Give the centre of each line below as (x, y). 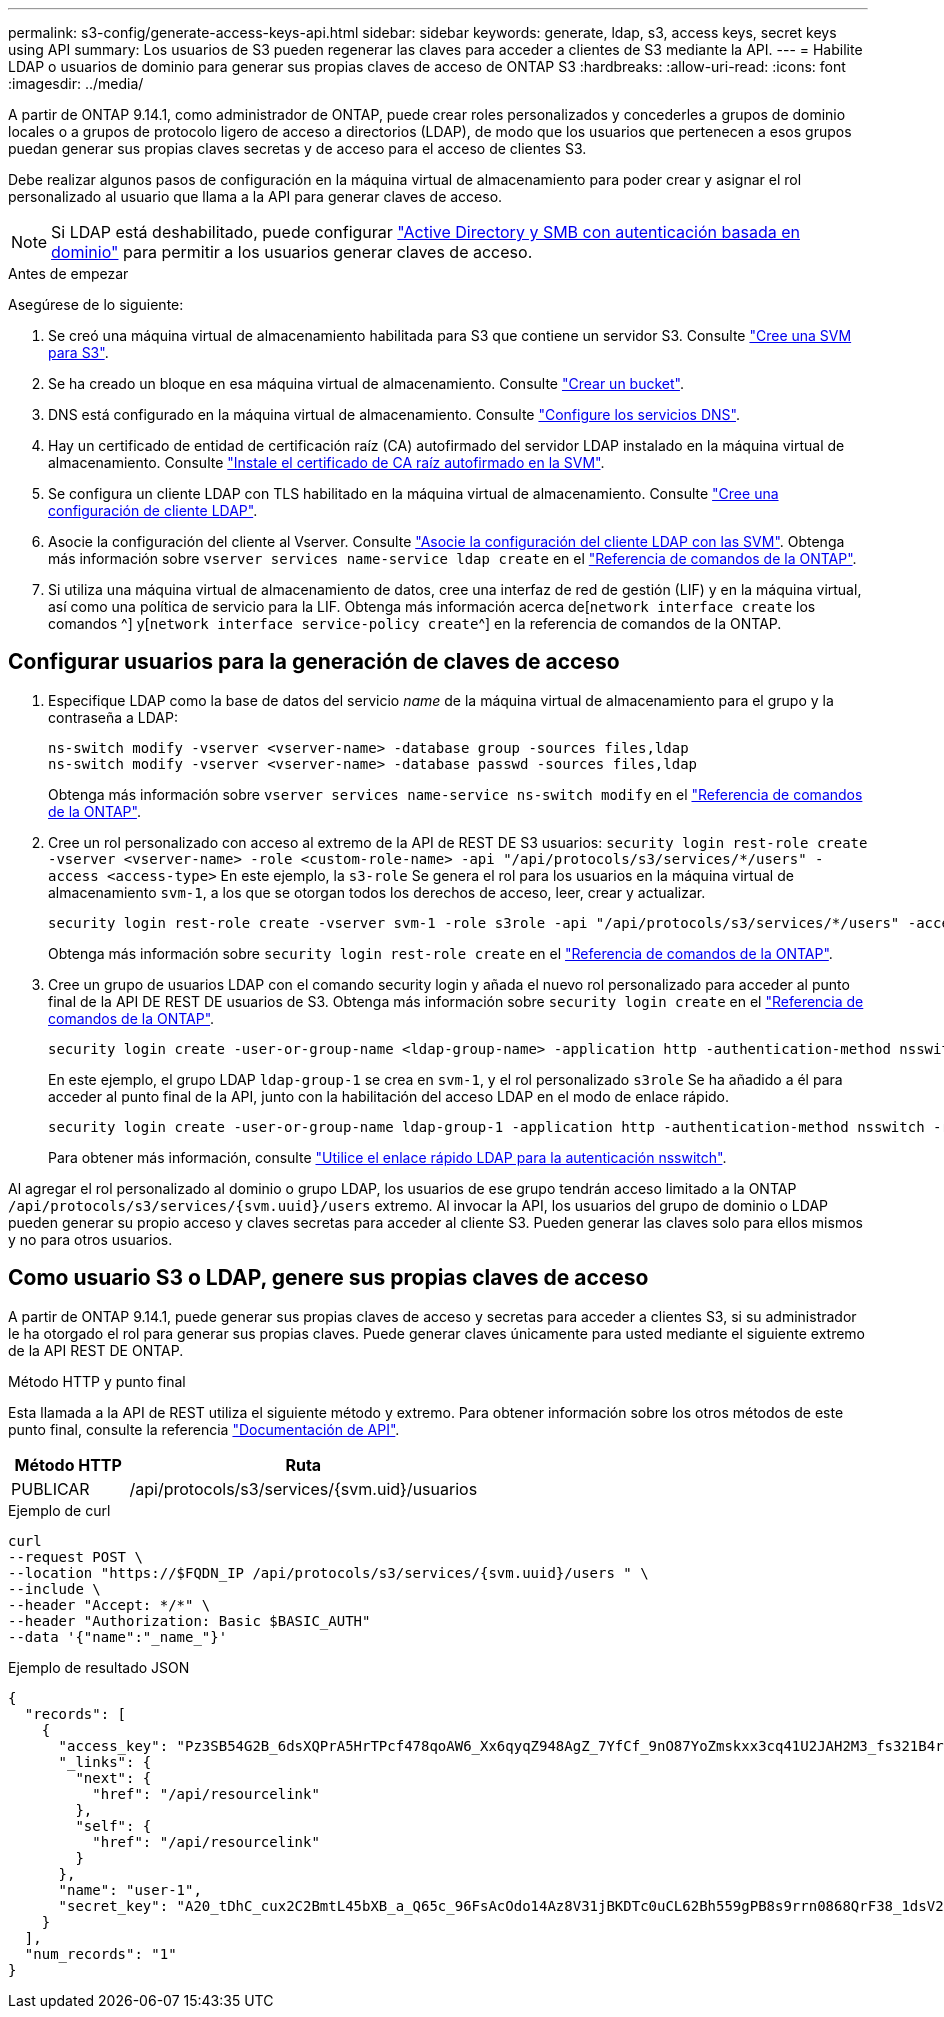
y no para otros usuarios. (90, 1239)
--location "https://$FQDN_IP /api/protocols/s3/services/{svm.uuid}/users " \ (328, 1572)
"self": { (113, 1825)
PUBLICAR (50, 1488)
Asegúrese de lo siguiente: (96, 304)
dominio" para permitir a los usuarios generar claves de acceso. (292, 252)
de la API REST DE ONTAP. (96, 1350)
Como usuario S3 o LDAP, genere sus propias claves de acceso (328, 1278)
